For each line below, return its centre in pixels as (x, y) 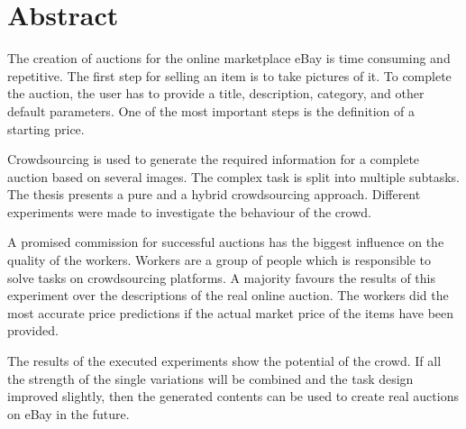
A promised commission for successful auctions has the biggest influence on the (226, 242)
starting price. (46, 128)
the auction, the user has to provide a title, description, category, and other (216, 93)
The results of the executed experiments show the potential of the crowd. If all (224, 361)
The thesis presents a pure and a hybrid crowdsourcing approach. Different (214, 194)
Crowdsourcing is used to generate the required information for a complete (214, 159)
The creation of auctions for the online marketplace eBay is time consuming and (229, 58)
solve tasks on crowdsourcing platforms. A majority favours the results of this (221, 277)
